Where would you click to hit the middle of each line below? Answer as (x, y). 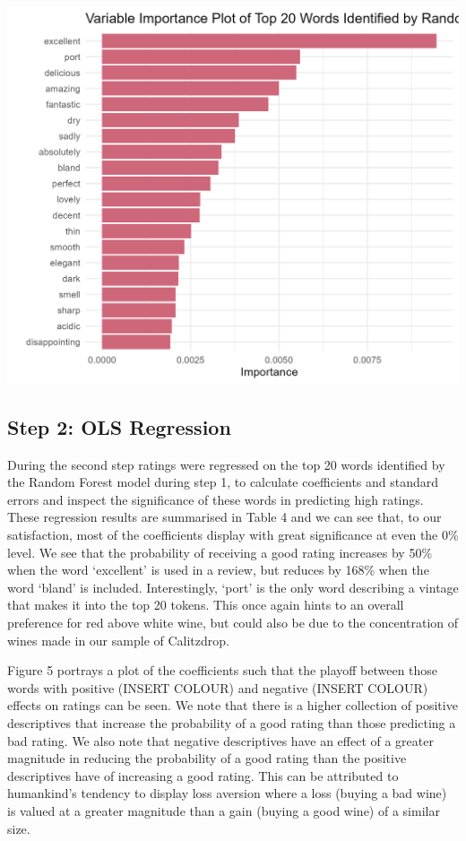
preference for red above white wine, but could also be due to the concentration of (233, 622)
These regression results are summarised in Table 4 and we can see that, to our (224, 517)
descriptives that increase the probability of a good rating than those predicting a (232, 722)
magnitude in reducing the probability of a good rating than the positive (207, 758)
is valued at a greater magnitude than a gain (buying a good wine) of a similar (224, 810)
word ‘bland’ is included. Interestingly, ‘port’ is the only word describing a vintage (233, 587)
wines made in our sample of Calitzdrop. (118, 640)
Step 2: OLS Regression (119, 426)
